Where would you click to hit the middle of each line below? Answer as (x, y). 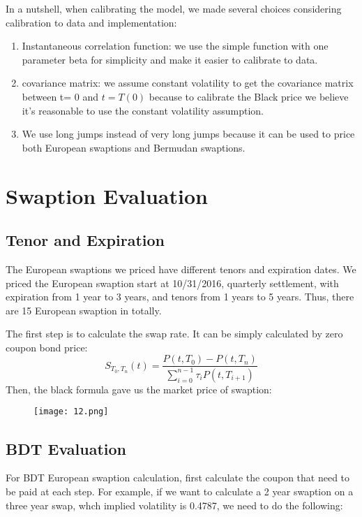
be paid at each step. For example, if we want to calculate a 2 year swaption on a (180, 491)
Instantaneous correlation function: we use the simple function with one (175, 46)
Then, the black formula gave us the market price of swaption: (139, 389)
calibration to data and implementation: (91, 22)
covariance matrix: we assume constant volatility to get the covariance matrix (188, 83)
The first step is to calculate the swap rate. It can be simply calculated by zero (174, 334)
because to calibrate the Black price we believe (249, 96)
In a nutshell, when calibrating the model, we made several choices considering (174, 8)
